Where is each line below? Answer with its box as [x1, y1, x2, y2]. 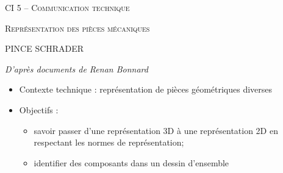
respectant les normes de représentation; [34, 136, 184, 149]
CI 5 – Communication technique [5, 1, 130, 13]
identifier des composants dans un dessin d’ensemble [34, 156, 229, 169]
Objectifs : [19, 103, 59, 116]
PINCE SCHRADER [5, 42, 84, 55]
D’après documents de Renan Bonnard [5, 62, 148, 75]
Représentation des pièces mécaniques [5, 21, 150, 34]
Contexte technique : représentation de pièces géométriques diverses [19, 83, 273, 96]
